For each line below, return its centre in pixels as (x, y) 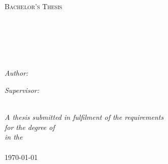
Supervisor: (22, 90)
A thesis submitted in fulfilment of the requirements (84, 117)
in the (14, 137)
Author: (16, 73)
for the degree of (30, 127)
